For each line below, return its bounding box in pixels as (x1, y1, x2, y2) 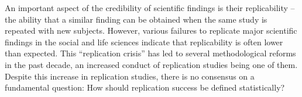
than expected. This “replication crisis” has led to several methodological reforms (5, 47, 296, 59)
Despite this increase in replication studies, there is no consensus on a (5, 70, 255, 82)
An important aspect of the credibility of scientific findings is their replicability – (5, 2, 295, 13)
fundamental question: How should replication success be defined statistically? (5, 81, 285, 94)
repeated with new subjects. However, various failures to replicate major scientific (5, 24, 297, 37)
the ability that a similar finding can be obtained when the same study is (5, 13, 267, 25)
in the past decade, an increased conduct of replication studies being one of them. (5, 58, 298, 70)
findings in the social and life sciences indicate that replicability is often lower (5, 35, 283, 48)
